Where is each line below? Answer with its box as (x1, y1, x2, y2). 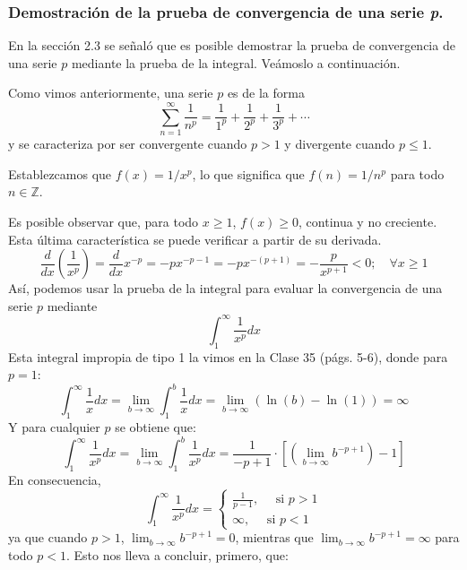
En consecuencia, (8, 470, 101, 488)
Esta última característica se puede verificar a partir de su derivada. (8, 229, 382, 248)
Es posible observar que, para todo (8, 212, 199, 230)
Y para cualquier (8, 418, 100, 436)
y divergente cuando (284, 134, 395, 153)
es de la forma (227, 83, 305, 102)
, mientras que (235, 528, 314, 547)
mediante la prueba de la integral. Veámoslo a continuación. (71, 53, 401, 72)
